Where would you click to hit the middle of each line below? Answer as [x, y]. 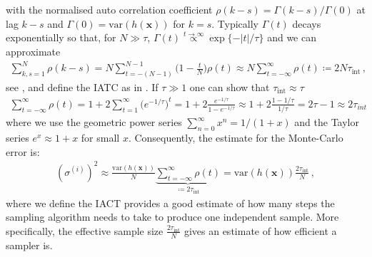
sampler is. [29, 245]
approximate [33, 51]
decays [307, 23]
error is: [23, 151]
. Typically [235, 23]
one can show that [230, 86]
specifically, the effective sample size [85, 230]
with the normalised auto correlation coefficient [109, 9]
